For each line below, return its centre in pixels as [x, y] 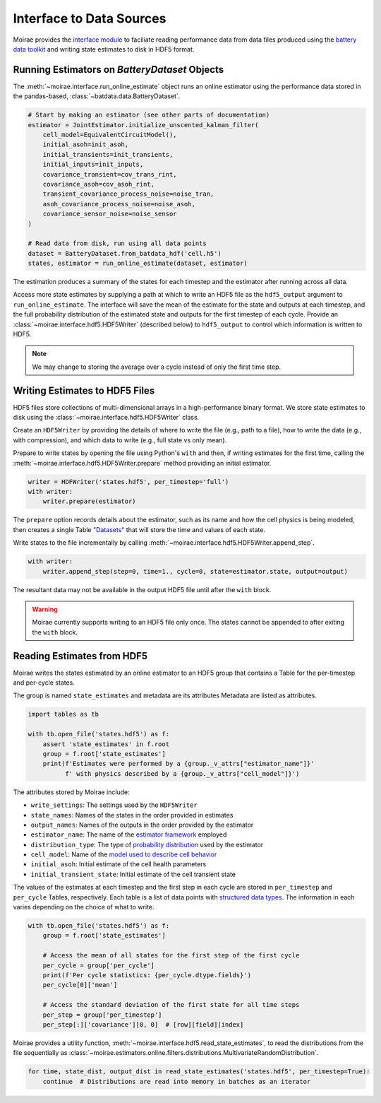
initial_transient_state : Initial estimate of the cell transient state [133, 874]
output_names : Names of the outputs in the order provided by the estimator [142, 825]
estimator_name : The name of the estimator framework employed [129, 834]
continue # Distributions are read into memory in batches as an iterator [177, 1081]
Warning [45, 609]
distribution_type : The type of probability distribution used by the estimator [147, 844]
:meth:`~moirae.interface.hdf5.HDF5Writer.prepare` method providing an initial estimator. [142, 463]
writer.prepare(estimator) [90, 501]
